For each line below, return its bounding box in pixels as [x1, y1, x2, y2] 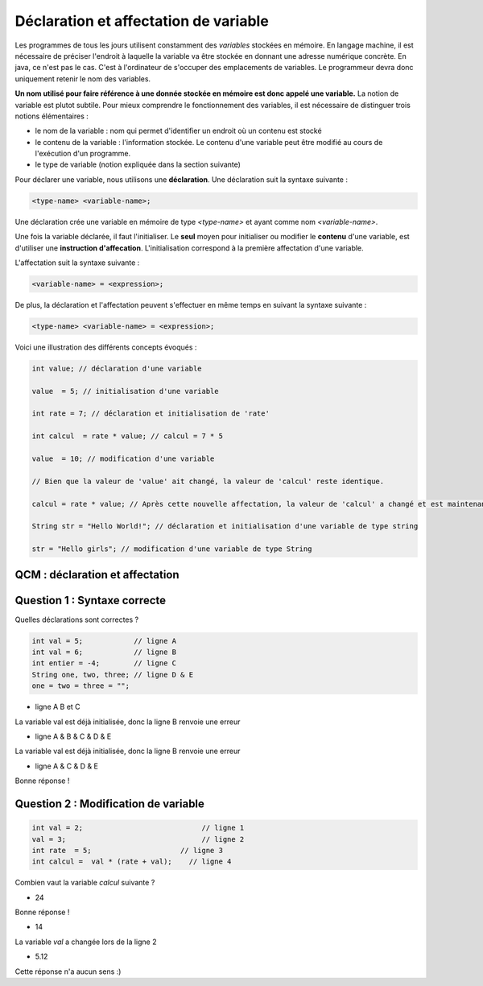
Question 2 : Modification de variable [14, 797, 205, 810]
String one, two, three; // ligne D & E [31, 669, 193, 679]
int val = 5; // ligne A [31, 636, 177, 645]
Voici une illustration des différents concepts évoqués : [14, 342, 197, 352]
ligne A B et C [35, 702, 80, 712]
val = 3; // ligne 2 [31, 835, 245, 843]
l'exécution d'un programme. [35, 149, 131, 159]
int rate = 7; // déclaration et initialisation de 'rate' [31, 409, 270, 418]
